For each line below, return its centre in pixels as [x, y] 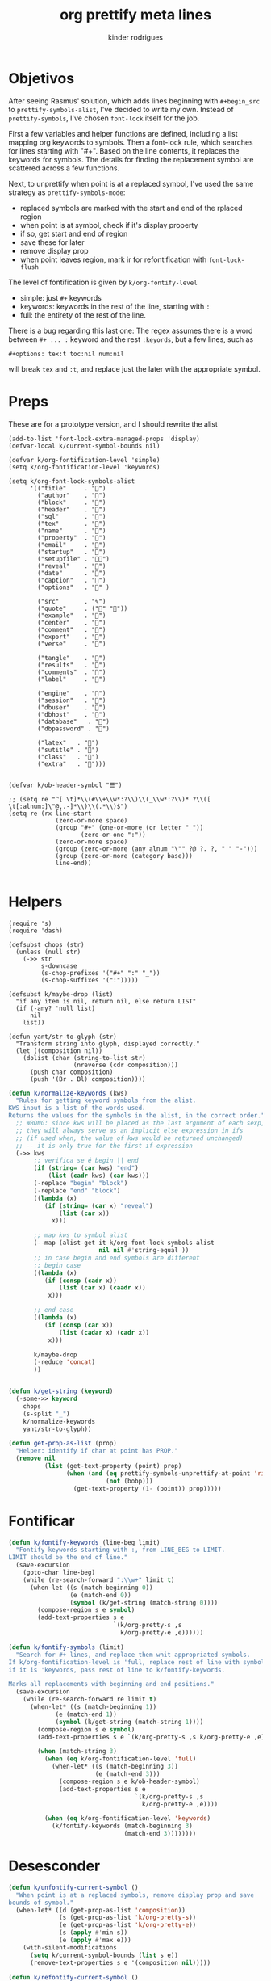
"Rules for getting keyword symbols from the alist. [106, 1100]
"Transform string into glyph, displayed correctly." [108, 1044]
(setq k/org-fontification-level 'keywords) [84, 467]
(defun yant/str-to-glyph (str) [63, 1037]
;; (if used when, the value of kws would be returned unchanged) [129, 1138]
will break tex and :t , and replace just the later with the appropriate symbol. [134, 368]
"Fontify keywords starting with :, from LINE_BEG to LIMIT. [121, 1550]
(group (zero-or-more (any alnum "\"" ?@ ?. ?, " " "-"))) [156, 849]
